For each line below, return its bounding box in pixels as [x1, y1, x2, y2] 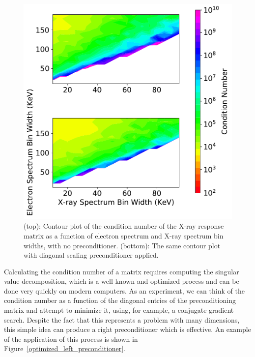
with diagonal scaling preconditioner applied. [24, 250, 159, 260]
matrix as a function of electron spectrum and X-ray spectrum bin [24, 230, 224, 240]
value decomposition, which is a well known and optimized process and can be [4, 276, 239, 286]
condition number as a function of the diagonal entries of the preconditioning [4, 295, 236, 305]
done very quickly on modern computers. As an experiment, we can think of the [4, 285, 245, 296]
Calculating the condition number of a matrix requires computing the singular [4, 266, 239, 276]
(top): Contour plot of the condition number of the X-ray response [24, 221, 224, 231]
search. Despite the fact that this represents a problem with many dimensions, [4, 314, 240, 325]
